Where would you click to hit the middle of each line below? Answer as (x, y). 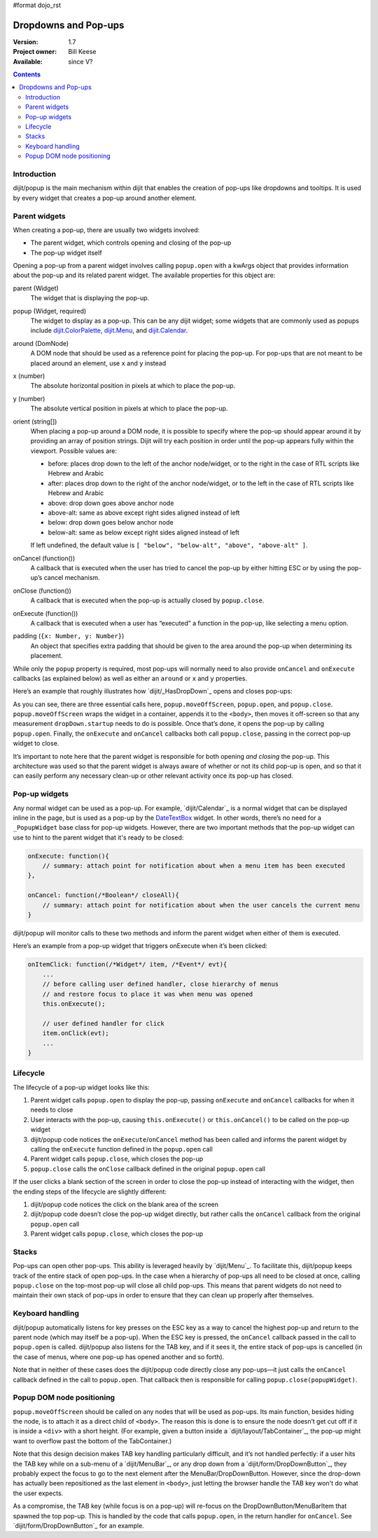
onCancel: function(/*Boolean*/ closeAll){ (104, 895)
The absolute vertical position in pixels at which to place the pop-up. (129, 409)
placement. (47, 656)
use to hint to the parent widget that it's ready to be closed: (98, 837)
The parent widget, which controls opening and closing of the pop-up (131, 243)
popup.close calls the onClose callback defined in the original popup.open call (148, 1168)
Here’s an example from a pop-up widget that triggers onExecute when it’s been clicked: (140, 946)
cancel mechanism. (72, 578)
